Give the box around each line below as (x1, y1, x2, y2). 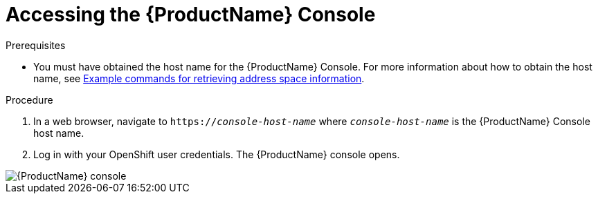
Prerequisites (6, 39, 66, 51)
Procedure (6, 93, 53, 106)
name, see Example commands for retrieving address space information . (33, 72, 365, 84)
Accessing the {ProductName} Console (6, 3, 376, 26)
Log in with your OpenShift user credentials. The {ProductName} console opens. (33, 148, 400, 160)
